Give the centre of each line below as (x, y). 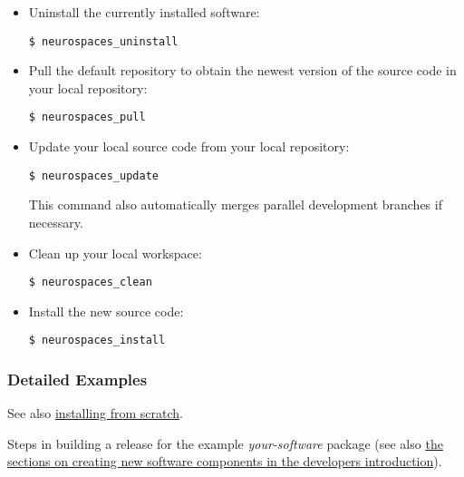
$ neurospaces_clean (90, 282)
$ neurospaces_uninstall (103, 41)
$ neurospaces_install (97, 341)
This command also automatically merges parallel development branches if (235, 204)
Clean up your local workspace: (115, 253)
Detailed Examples (77, 379)
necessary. (56, 222)
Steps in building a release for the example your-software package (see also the (225, 443)
